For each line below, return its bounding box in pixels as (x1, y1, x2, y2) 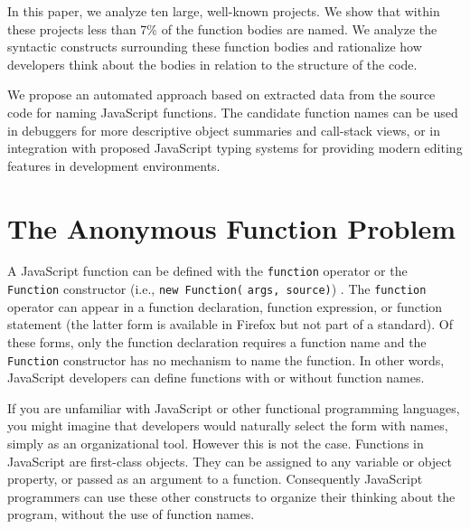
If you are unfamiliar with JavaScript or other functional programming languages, (7, 398, 460, 417)
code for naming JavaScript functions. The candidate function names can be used (7, 102, 458, 121)
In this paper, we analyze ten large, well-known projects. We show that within (7, 2, 440, 20)
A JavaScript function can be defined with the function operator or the (7, 261, 408, 280)
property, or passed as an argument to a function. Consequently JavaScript (7, 469, 423, 488)
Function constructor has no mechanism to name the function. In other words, (7, 350, 445, 369)
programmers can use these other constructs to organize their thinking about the (7, 486, 456, 505)
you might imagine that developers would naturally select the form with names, (7, 416, 448, 435)
